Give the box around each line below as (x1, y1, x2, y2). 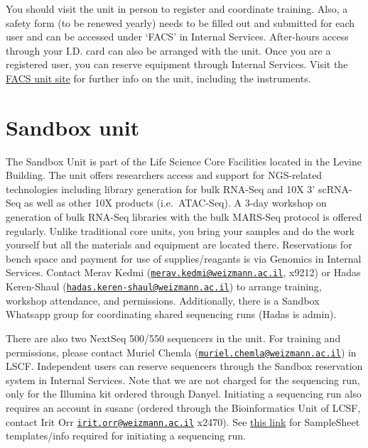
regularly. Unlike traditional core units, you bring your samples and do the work (6, 223, 355, 238)
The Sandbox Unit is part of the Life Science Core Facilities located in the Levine (6, 153, 362, 168)
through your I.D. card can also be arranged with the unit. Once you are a (6, 43, 331, 58)
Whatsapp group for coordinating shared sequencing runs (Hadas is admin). (6, 307, 337, 322)
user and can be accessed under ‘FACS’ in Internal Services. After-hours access (6, 29, 349, 44)
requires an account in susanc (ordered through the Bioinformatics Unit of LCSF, (6, 400, 361, 415)
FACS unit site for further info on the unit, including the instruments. (6, 70, 311, 85)
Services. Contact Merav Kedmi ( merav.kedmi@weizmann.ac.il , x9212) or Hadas (6, 265, 361, 280)
